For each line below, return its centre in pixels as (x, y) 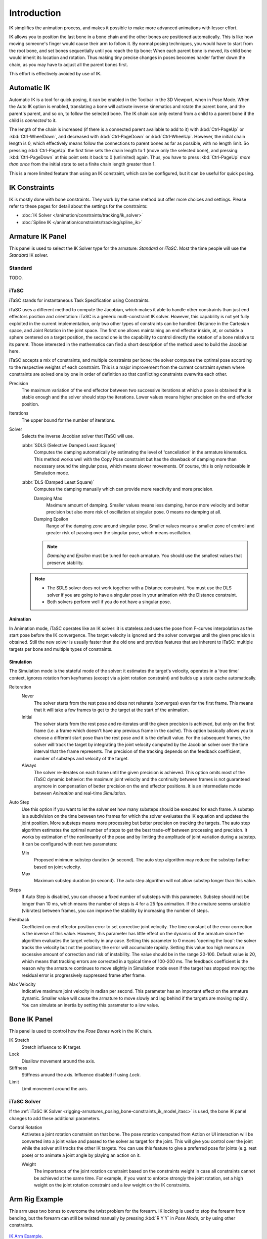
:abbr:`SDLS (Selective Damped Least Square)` (69, 445)
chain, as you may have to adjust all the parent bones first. (68, 64)
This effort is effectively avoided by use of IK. (55, 73)
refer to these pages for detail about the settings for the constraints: (78, 206)
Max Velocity (22, 984)
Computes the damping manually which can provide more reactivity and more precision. (124, 489)
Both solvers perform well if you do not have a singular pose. (109, 602)
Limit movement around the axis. (55, 1089)
